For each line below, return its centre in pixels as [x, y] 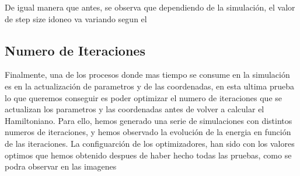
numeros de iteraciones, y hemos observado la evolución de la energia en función [148, 132]
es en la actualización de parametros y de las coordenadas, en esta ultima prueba [149, 86]
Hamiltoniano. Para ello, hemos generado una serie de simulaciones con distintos [149, 120]
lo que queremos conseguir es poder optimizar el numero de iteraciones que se [144, 97]
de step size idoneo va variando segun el [76, 18]
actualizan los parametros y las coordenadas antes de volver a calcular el [135, 109]
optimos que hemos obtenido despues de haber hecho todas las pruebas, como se [148, 155]
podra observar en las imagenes [61, 166]
